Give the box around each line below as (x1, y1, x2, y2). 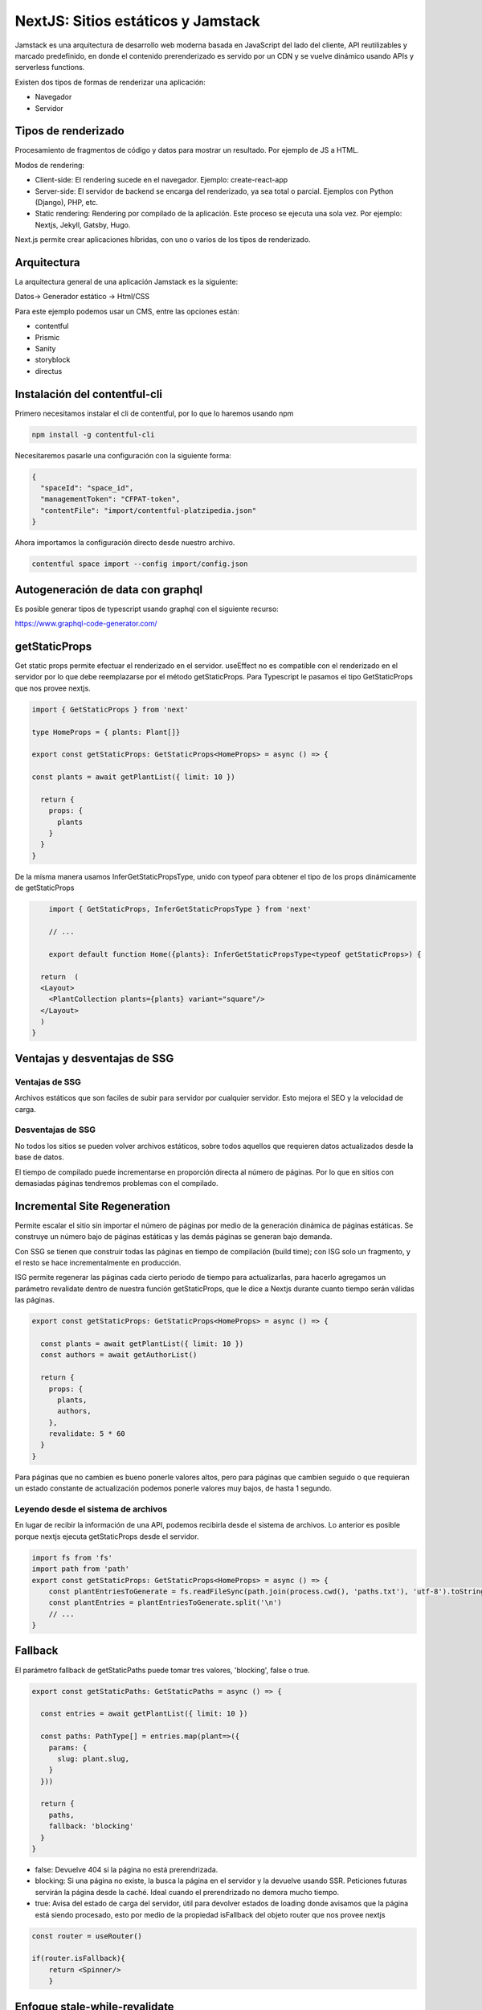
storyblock (35, 355, 71, 365)
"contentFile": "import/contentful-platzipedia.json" (40, 506, 257, 515)
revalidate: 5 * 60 (48, 1430, 126, 1438)
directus (35, 366, 63, 375)
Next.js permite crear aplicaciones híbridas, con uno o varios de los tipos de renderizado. (14, 235, 311, 244)
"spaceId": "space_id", (40, 483, 134, 493)
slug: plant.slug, (57, 1754, 130, 1763)
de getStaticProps (14, 883, 75, 892)
